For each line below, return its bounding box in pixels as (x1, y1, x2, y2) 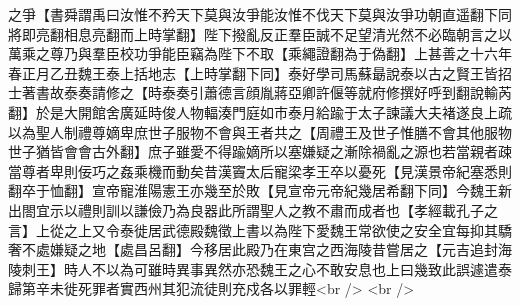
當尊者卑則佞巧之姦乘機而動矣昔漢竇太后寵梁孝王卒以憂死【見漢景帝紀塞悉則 (8, 160, 512, 181)
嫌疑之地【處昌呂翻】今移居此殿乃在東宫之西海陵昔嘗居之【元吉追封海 (49, 239, 512, 260)
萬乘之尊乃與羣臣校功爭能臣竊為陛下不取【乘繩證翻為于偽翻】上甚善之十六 (8, 43, 498, 64)
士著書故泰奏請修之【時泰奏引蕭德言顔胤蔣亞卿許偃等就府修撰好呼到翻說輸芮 (8, 82, 512, 103)
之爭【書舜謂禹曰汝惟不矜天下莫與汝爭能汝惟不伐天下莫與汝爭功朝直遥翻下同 (8, 4, 512, 24)
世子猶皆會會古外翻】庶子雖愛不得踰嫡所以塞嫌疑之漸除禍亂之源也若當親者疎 (8, 141, 512, 162)
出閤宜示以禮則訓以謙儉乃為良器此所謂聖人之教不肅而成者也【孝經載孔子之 (8, 199, 498, 220)
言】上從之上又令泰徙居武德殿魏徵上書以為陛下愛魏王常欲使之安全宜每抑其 (8, 219, 498, 240)
